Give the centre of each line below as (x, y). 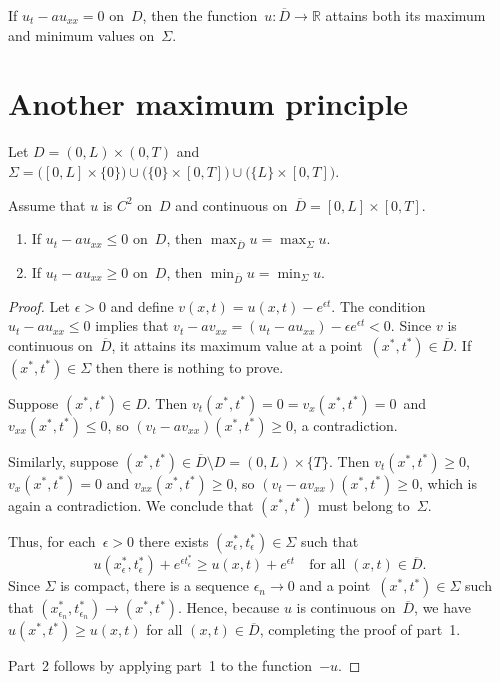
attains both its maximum (405, 15)
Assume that (47, 204)
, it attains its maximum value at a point (237, 344)
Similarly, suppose (63, 460)
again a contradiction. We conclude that (131, 504)
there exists (173, 540)
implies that (132, 325)
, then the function (200, 15)
